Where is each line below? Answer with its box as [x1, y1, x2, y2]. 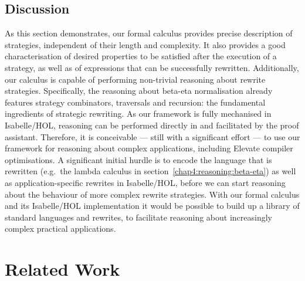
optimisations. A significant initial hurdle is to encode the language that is [5, 153, 272, 165]
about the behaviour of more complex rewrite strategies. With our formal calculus [5, 188, 300, 200]
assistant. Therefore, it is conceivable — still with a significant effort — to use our [5, 130, 300, 143]
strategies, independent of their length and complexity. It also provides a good [5, 38, 286, 50]
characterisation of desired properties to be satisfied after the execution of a [5, 50, 277, 62]
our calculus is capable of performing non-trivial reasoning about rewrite [5, 73, 266, 85]
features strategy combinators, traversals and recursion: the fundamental [5, 96, 266, 108]
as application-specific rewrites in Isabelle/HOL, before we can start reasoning [5, 176, 286, 188]
